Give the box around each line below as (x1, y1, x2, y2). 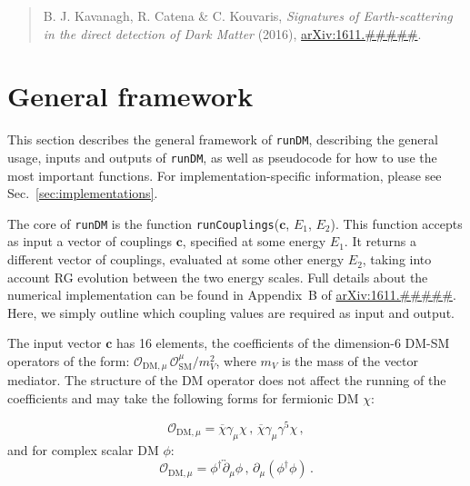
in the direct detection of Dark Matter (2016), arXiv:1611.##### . (43, 24, 422, 43)
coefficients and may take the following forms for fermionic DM (7, 389, 359, 408)
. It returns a (344, 232, 416, 251)
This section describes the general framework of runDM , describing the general (7, 130, 438, 149)
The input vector (7, 333, 102, 352)
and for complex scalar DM (7, 440, 159, 459)
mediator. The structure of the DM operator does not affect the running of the (7, 371, 446, 390)
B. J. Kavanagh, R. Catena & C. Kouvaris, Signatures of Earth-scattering (43, 6, 453, 25)
